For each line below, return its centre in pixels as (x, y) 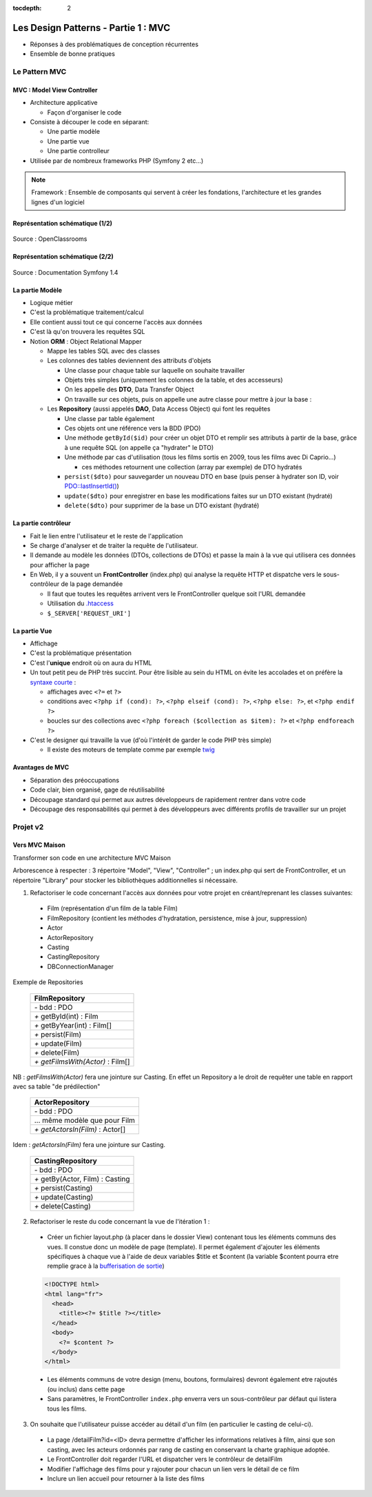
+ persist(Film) (58, 1034)
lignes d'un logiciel (58, 202)
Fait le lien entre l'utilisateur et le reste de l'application (106, 536)
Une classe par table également (110, 418)
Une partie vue (68, 141)
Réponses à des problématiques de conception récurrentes (114, 44)
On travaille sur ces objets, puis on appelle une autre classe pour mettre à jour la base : (188, 399)
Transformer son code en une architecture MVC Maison (92, 858)
